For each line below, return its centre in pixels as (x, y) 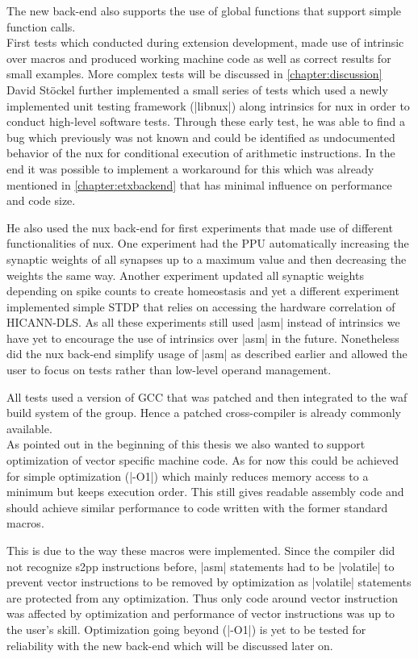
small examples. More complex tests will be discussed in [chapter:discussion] (194, 74)
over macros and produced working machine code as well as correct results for (199, 58)
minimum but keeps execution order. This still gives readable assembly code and (205, 492)
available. (29, 428)
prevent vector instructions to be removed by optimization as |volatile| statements (209, 582)
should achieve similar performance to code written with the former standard (197, 507)
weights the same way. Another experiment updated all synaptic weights (185, 275)
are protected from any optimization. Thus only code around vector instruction (202, 597)
